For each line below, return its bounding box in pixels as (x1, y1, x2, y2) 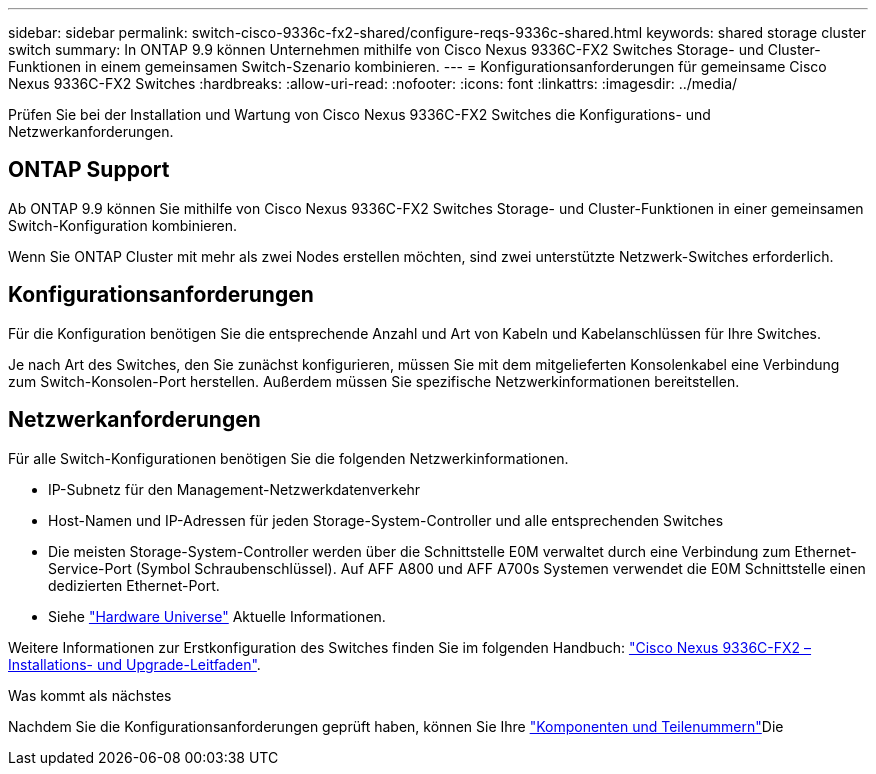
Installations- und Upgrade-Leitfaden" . (8, 655, 261, 673)
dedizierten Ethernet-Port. (48, 576, 220, 594)
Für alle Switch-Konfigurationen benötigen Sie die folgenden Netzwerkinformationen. (8, 449, 569, 467)
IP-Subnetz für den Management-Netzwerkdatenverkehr (48, 480, 421, 498)
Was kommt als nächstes (8, 686, 172, 704)
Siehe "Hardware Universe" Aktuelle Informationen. (48, 607, 386, 625)
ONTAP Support (8, 157, 170, 183)
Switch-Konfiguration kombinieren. (8, 216, 237, 234)
